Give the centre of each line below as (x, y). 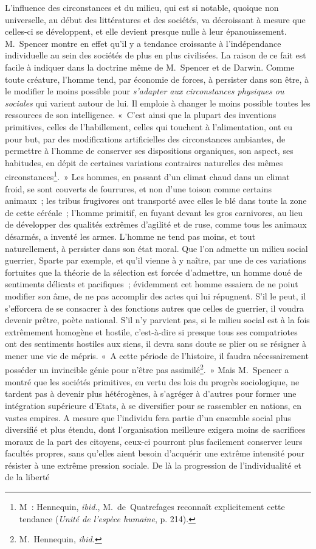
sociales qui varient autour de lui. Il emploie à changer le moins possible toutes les (158, 103)
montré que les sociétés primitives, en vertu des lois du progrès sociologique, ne (152, 381)
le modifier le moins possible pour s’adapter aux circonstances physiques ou (145, 91)
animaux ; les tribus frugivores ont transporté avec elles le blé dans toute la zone (156, 201)
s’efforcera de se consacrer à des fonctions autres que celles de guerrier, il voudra (154, 308)
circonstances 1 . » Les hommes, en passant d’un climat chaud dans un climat (147, 176)
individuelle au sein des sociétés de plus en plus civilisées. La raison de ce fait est (156, 55)
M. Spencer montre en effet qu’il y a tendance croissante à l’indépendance (143, 43)
